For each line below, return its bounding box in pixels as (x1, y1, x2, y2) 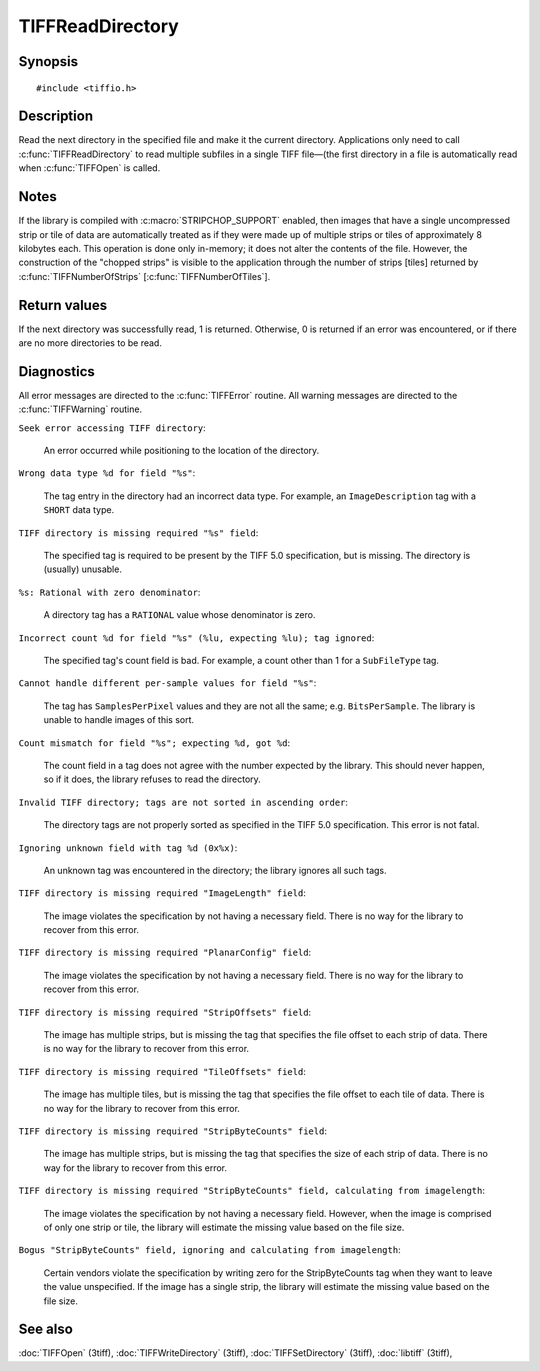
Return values (18, 296, 108, 314)
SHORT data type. (43, 504, 115, 516)
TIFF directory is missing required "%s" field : (18, 526, 259, 539)
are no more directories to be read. (18, 337, 162, 349)
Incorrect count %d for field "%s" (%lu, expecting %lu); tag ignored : (18, 631, 375, 644)
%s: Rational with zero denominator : (18, 586, 201, 598)
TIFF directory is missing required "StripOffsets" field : (18, 1006, 312, 1018)
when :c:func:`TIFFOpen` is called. (18, 162, 161, 174)
